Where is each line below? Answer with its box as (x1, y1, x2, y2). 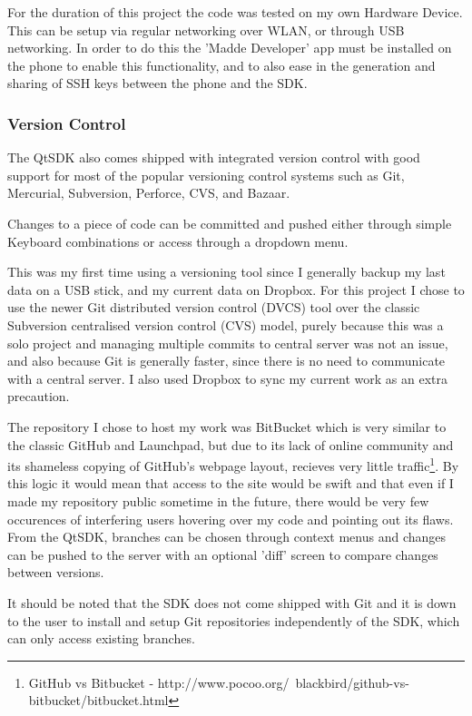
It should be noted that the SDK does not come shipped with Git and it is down (7, 593, 457, 612)
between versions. (7, 563, 104, 582)
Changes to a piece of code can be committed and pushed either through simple (7, 213, 452, 232)
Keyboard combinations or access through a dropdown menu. (7, 231, 349, 250)
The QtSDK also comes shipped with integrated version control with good (7, 148, 420, 167)
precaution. (7, 387, 70, 406)
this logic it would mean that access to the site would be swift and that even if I (7, 474, 454, 493)
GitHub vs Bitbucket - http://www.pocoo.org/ (28, 672, 290, 691)
